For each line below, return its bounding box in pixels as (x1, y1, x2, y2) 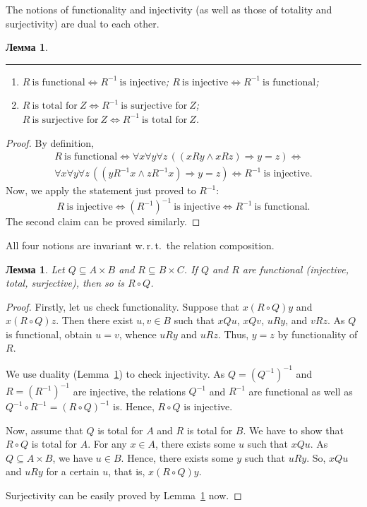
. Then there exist (56, 313, 133, 328)
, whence (119, 326, 157, 341)
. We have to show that (243, 422, 344, 437)
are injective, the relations (73, 383, 186, 398)
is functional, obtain (6, 326, 92, 341)
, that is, (108, 464, 145, 479)
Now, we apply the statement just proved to (6, 183, 196, 198)
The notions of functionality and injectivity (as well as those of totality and (6, 2, 332, 16)
